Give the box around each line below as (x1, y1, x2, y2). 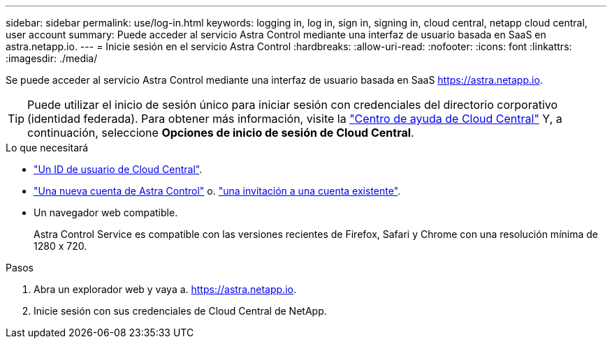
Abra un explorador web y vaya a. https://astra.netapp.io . (34, 283, 296, 295)
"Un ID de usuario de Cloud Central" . (34, 163, 203, 175)
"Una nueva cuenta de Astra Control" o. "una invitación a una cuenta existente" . (34, 185, 401, 197)
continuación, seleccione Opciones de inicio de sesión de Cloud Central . (27, 126, 414, 140)
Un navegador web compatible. (34, 207, 178, 218)
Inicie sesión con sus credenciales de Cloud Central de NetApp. (34, 305, 327, 317)
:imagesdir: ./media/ (6, 52, 98, 64)
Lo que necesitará (6, 142, 89, 154)
